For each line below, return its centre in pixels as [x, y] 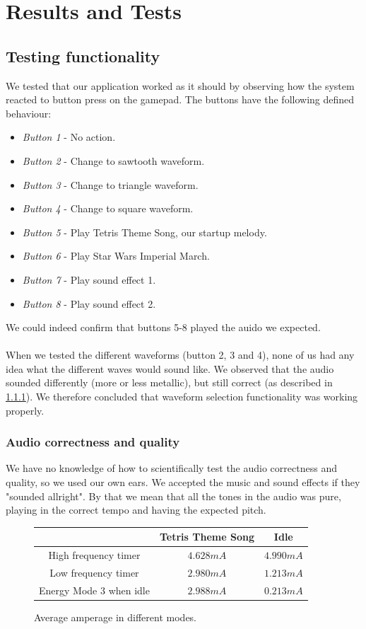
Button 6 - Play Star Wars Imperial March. [116, 256]
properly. [25, 410]
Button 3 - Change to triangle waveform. [110, 184]
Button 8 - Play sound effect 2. [89, 303]
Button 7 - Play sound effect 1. [89, 279]
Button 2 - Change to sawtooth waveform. [113, 160]
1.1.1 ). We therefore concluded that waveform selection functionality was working [182, 397]
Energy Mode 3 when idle [94, 590]
